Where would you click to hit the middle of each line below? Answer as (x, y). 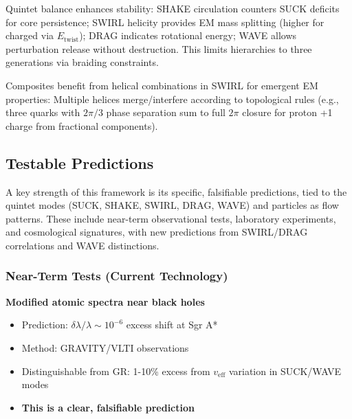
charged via (30, 35)
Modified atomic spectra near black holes (105, 301)
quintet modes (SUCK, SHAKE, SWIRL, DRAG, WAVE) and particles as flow (172, 205)
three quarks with (43, 112)
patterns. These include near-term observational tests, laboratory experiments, (171, 218)
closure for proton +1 (287, 112)
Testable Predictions (80, 162)
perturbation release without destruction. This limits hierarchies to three (159, 48)
